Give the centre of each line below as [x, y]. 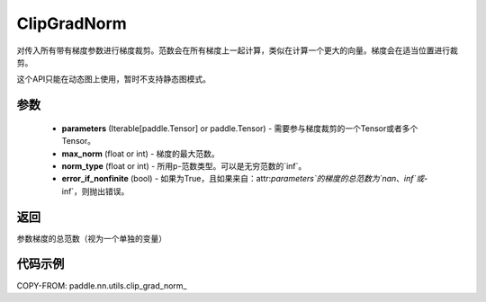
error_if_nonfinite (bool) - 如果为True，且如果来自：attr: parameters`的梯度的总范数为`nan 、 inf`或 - [245, 179]
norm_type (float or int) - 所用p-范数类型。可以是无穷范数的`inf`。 [184, 165]
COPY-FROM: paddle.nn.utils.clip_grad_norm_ [102, 285]
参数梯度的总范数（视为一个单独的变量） [91, 238]
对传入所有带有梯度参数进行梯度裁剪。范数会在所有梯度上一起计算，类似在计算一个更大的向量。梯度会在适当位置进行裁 [237, 50]
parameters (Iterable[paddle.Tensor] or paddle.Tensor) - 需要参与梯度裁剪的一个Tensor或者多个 [240, 128]
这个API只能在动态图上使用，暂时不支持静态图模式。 [114, 79]
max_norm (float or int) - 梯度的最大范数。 [140, 154]
